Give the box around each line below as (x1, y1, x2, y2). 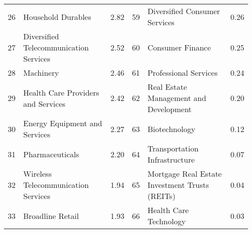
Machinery (23, 67, 59, 78)
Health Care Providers (23, 86, 99, 98)
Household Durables (23, 11, 92, 22)
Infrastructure (147, 154, 195, 165)
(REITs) (147, 190, 175, 201)
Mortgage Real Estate (147, 168, 222, 179)
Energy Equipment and (23, 117, 102, 129)
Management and (147, 92, 206, 103)
